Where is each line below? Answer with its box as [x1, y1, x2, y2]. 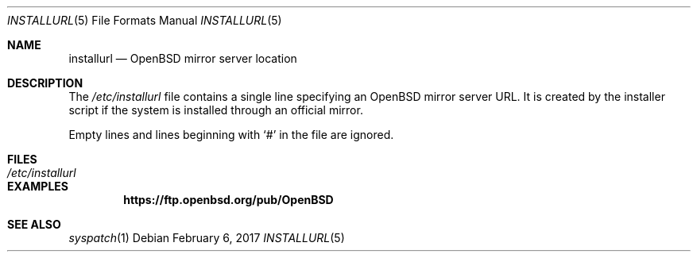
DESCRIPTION [7, 76, 83, 90]
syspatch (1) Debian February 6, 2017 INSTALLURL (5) [68, 231, 345, 245]
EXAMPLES [7, 179, 68, 193]
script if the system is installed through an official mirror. [68, 103, 363, 117]
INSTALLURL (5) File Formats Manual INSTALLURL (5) [7, 13, 282, 27]
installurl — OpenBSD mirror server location [68, 52, 297, 65]
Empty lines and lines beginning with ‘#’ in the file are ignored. [68, 128, 394, 141]
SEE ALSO [7, 218, 61, 231]
